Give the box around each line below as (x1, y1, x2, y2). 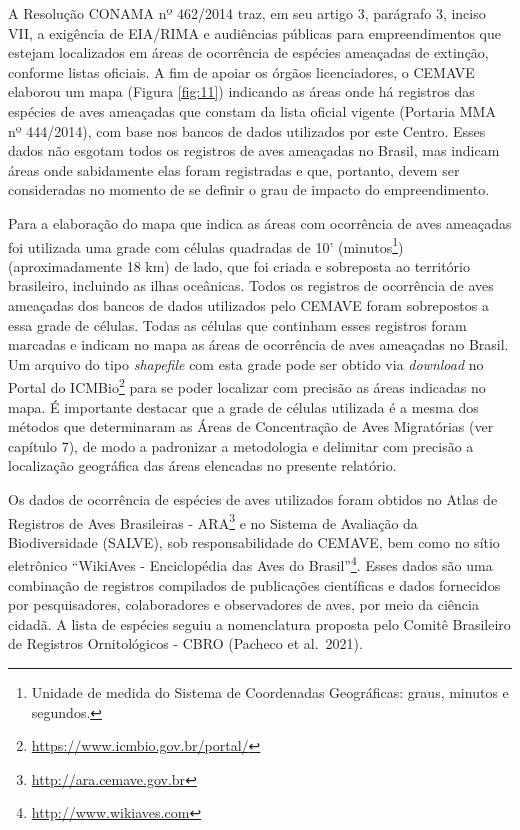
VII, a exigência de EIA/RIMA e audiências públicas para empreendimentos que (8, 22, 502, 43)
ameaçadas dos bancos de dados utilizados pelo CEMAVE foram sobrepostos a (8, 294, 489, 315)
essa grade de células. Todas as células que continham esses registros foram (8, 314, 467, 335)
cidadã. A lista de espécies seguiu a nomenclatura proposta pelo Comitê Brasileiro (8, 613, 511, 634)
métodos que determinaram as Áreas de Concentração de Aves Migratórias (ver (8, 416, 494, 437)
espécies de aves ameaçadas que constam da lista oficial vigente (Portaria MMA (8, 100, 496, 121)
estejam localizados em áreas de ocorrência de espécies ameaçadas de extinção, (8, 42, 489, 63)
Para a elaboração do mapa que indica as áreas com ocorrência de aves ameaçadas (8, 212, 512, 233)
